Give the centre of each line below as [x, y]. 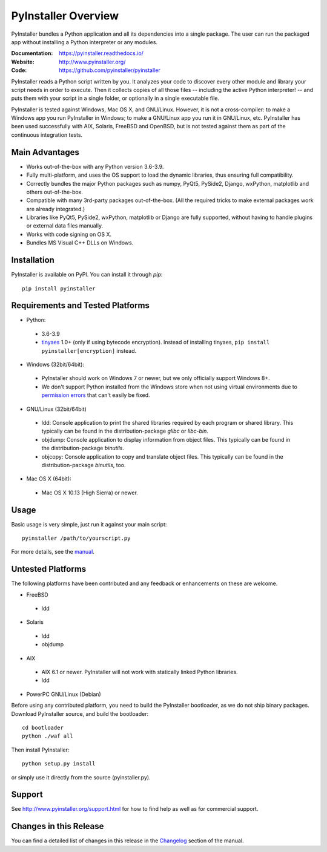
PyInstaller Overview [65, 16]
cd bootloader [43, 728]
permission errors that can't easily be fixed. [96, 395]
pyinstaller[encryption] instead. [89, 350]
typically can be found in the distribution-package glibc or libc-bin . [125, 431]
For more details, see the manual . [53, 552]
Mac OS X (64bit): [49, 479]
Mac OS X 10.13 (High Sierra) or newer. [90, 493]
